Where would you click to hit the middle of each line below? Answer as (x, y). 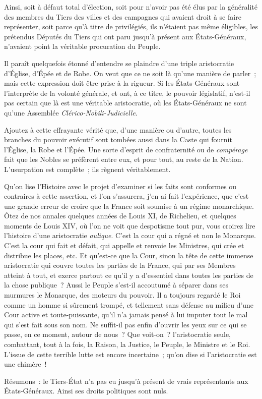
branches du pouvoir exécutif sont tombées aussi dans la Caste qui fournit (118, 139)
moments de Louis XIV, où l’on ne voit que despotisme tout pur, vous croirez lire (130, 225)
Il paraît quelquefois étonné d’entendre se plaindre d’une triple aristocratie (119, 63)
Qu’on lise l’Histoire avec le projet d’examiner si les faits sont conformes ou (120, 186)
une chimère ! (25, 364)
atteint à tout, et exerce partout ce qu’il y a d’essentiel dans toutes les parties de (129, 275)
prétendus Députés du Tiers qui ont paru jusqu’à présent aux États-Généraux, (125, 36)
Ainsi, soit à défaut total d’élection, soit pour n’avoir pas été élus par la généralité (131, 7)
